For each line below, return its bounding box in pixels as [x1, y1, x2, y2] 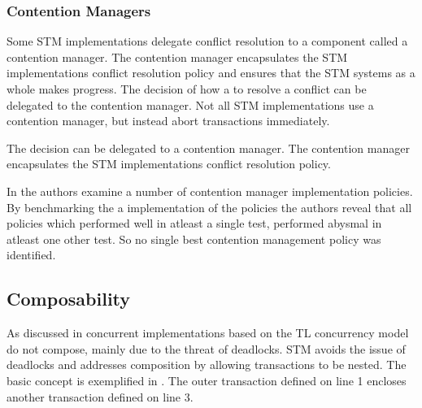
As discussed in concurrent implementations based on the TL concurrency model [7, 324, 409, 341]
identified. [7, 246, 56, 263]
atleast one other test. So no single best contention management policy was [7, 230, 381, 247]
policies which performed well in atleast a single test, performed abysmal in [7, 215, 382, 232]
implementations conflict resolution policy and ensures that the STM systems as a [7, 64, 415, 81]
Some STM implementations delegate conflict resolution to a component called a [7, 33, 408, 50]
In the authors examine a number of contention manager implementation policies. [7, 182, 413, 199]
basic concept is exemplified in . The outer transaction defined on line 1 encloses [7, 371, 407, 388]
